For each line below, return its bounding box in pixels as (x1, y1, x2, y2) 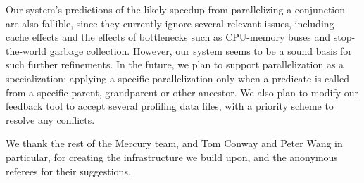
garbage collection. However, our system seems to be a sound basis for (49, 43, 352, 58)
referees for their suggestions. (6, 163, 131, 178)
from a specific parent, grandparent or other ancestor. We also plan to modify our (6, 84, 359, 99)
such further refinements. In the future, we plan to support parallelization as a (6, 57, 344, 72)
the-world (6, 43, 46, 58)
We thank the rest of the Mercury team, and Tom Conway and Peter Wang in (6, 136, 343, 151)
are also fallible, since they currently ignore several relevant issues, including (6, 15, 334, 30)
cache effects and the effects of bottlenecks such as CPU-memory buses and (6, 30, 331, 44)
